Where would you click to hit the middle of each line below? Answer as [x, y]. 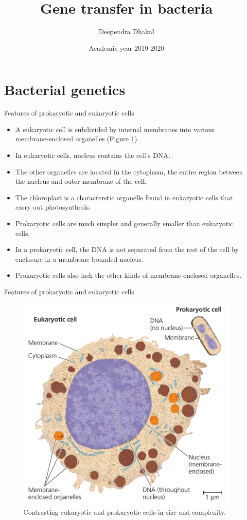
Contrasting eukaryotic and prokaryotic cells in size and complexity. [125, 511]
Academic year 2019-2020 [126, 48]
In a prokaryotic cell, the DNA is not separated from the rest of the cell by [127, 249]
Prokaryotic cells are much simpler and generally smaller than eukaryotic [124, 223]
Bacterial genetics [65, 89]
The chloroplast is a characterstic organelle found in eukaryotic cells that [124, 197]
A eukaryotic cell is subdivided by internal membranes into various [115, 129]
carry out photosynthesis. [53, 207]
